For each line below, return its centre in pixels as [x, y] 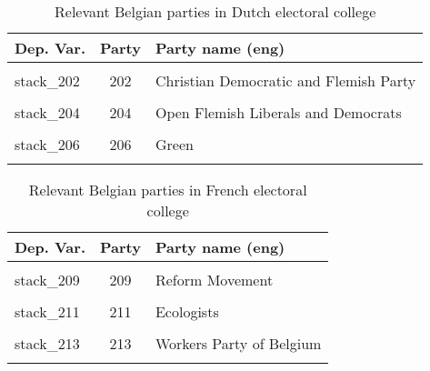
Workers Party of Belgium [238, 343]
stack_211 [47, 311]
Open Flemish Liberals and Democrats [278, 112]
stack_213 [47, 343]
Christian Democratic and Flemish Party [285, 80]
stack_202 [47, 80]
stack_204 [47, 112]
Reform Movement [214, 280]
